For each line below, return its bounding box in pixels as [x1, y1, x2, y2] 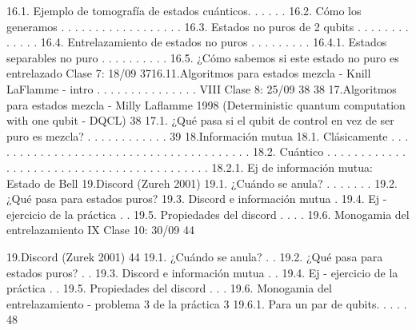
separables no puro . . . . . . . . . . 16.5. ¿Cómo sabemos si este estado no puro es [6, 49, 399, 66]
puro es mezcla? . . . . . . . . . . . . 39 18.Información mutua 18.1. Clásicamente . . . [6, 127, 409, 144]
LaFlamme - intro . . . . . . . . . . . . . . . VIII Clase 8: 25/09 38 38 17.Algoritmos [6, 80, 397, 97]
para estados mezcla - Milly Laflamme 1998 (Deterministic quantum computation [6, 96, 406, 113]
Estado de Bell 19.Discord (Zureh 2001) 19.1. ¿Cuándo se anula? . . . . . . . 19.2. [6, 174, 398, 191]
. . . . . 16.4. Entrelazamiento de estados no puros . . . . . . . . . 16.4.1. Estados [6, 34, 387, 50]
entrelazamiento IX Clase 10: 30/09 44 [6, 221, 194, 238]
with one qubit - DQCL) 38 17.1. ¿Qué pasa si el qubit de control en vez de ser [6, 112, 394, 129]
